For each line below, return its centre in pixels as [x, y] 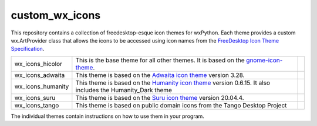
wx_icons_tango [37, 105]
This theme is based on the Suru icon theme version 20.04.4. [160, 97]
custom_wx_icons [56, 15]
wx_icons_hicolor [38, 64]
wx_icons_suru [35, 97]
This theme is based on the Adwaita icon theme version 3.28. [160, 75]
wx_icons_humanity [42, 86]
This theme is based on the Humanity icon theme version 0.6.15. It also [173, 83]
